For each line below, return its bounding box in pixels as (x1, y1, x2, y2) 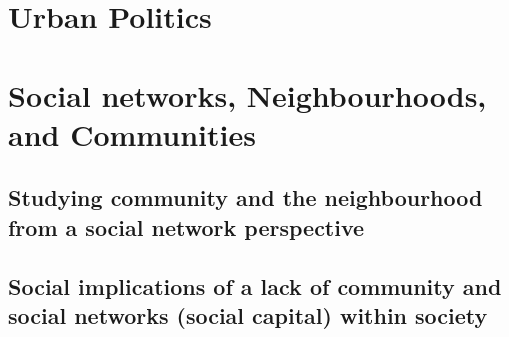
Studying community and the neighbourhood (8, 182, 483, 213)
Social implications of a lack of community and (8, 270, 502, 301)
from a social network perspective (8, 211, 365, 242)
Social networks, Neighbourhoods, (8, 74, 487, 115)
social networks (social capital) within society (8, 299, 488, 330)
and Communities (8, 113, 256, 154)
